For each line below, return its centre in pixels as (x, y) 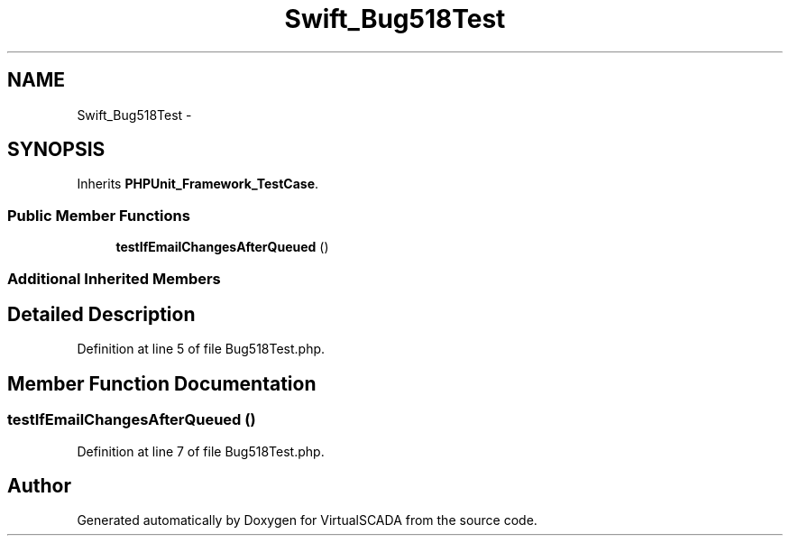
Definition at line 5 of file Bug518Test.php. (201, 349)
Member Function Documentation (162, 383)
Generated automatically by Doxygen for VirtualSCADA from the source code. (307, 520)
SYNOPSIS (56, 150)
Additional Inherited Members (114, 278)
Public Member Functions (99, 215)
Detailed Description (101, 314)
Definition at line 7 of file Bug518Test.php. (201, 451)
